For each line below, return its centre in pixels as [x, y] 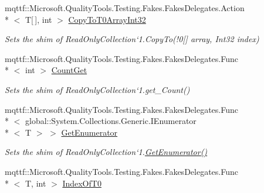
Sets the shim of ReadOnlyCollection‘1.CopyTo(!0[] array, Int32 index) [132, 39]
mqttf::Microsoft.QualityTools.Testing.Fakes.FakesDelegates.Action [125, 8]
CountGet [69, 70]
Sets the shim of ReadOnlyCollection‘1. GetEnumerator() [106, 152]
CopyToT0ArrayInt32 [107, 19]
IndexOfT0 [82, 183]
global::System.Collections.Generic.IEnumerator [111, 121]
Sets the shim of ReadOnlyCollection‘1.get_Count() [97, 89]
